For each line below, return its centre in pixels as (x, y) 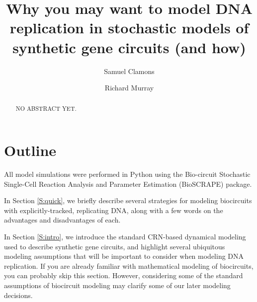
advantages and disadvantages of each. (62, 220)
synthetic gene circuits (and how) (129, 47)
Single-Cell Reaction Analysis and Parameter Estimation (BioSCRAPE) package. (128, 184)
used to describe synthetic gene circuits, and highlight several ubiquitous (115, 246)
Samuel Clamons (129, 71)
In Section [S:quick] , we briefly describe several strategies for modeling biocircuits (128, 200)
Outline (30, 150)
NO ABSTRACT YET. (46, 109)
